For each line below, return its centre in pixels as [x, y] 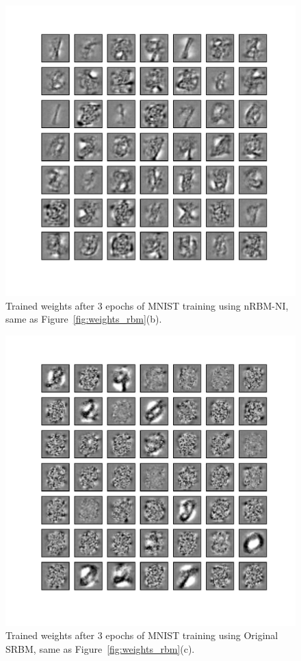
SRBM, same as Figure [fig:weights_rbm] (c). [100, 648]
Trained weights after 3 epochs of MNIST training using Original [142, 635]
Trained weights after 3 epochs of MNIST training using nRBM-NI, [147, 305]
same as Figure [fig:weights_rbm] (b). [84, 319]
